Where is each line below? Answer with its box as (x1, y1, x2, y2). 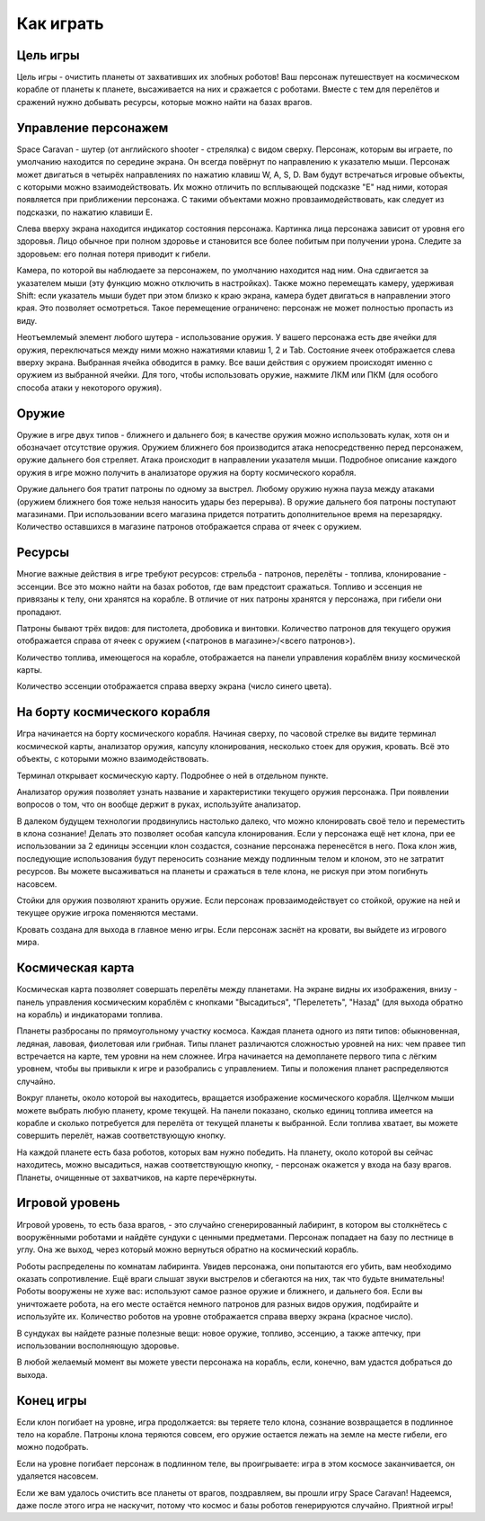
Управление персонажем (16, 120, 169, 135)
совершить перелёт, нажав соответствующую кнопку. (16, 1130, 226, 1141)
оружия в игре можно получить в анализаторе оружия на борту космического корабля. (16, 467, 357, 478)
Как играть (16, 13, 104, 33)
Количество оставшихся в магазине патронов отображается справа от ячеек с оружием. (16, 522, 363, 532)
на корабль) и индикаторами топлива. (16, 1008, 163, 1020)
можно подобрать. (16, 1442, 89, 1453)
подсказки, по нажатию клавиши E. (16, 207, 153, 218)
